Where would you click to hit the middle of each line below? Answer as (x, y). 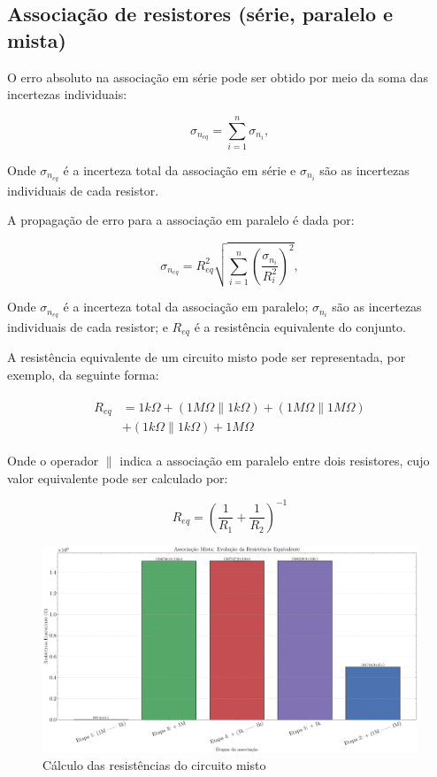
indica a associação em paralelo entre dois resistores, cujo (275, 461)
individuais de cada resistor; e (88, 326)
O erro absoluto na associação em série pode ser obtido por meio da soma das (218, 77)
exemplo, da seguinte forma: (83, 375)
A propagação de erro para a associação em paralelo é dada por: (181, 220)
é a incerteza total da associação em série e (180, 169)
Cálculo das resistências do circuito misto (154, 765)
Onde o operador (53, 461)
